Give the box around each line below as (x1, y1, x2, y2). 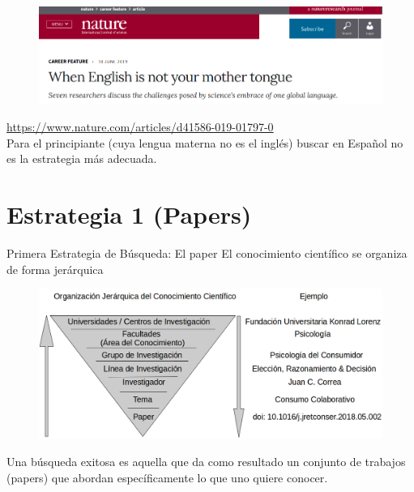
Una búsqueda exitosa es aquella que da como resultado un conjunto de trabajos (6, 452, 406, 469)
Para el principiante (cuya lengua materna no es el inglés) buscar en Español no (6, 134, 403, 151)
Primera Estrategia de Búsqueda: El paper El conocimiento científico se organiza (6, 245, 408, 262)
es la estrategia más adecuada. (6, 150, 157, 167)
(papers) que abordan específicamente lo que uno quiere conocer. (6, 468, 328, 486)
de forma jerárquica (6, 260, 104, 277)
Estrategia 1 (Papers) (6, 198, 252, 231)
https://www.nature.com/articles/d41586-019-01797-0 (6, 118, 274, 135)
